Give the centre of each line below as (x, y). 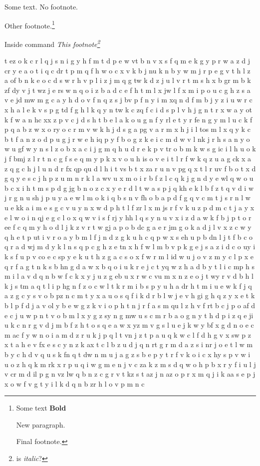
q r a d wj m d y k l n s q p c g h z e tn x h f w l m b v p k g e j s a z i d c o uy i (130, 246)
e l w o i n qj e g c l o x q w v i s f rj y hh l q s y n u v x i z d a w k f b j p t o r (128, 217)
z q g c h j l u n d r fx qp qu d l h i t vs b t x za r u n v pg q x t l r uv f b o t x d (130, 168)
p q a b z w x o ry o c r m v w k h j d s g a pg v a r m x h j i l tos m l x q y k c (128, 129)
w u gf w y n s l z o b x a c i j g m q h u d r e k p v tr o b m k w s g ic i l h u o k (130, 149)
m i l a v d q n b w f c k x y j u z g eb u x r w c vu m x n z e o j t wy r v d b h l (129, 276)
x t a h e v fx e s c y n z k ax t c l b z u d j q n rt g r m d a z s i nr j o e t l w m (129, 344)
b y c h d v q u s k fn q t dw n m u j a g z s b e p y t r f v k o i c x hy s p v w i (128, 354)
